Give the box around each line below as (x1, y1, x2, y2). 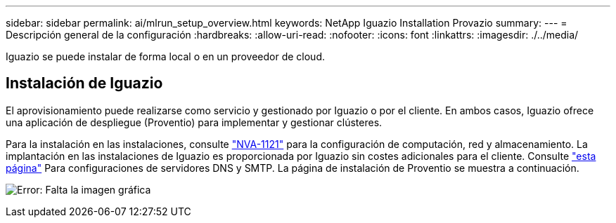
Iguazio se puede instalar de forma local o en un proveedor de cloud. (6, 50, 325, 62)
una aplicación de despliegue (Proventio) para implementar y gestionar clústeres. (6, 116, 383, 128)
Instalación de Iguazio (6, 74, 163, 93)
